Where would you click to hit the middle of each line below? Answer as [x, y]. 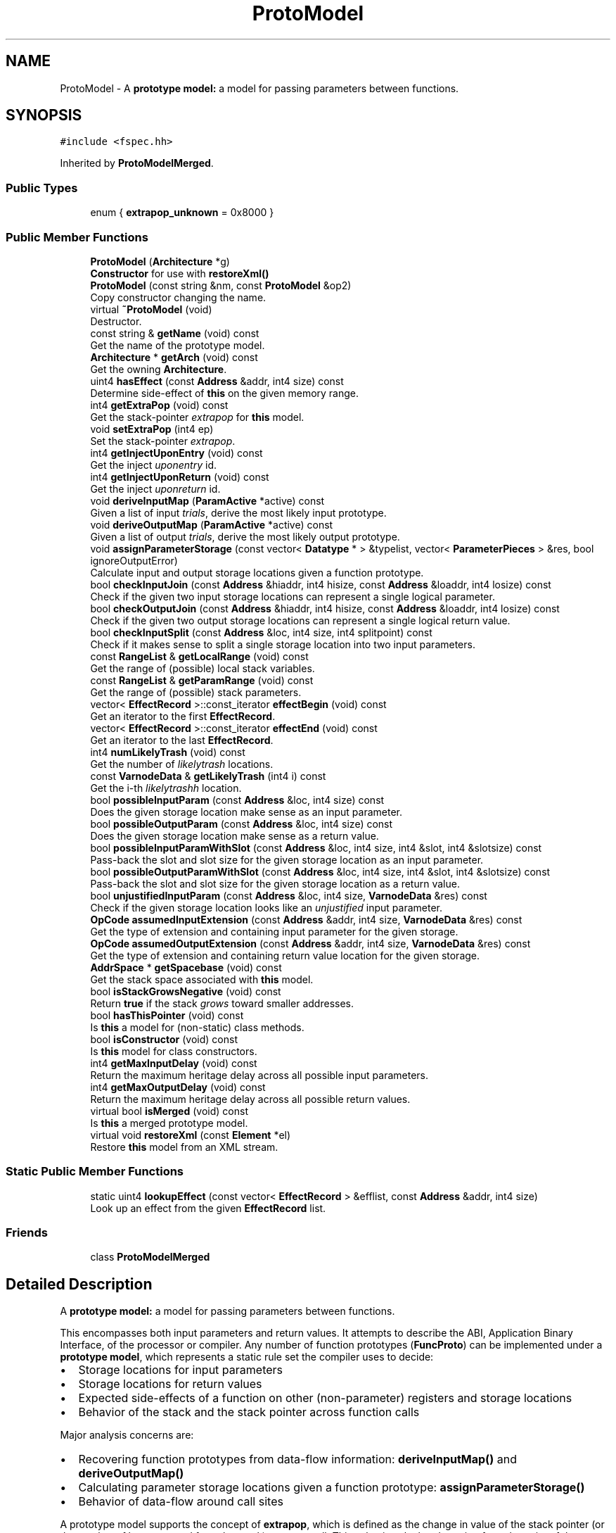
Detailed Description [79, 1284]
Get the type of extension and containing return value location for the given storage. [285, 955]
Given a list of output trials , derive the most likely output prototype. [245, 536]
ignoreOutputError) [134, 560]
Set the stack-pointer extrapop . [163, 441]
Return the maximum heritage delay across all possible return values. [250, 1099]
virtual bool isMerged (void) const [169, 1111]
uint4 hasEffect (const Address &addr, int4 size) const [217, 381]
